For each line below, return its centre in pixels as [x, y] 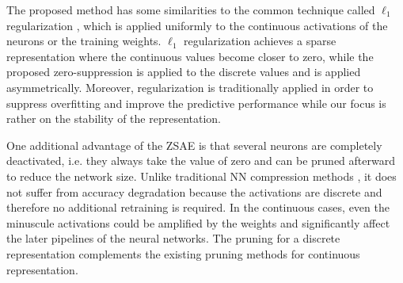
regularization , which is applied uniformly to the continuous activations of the [197, 25]
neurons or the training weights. [84, 41]
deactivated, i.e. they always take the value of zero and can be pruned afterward [201, 161]
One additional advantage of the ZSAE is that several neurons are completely [194, 145]
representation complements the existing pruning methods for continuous [183, 253]
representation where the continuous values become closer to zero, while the [190, 56]
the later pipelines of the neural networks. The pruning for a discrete [173, 238]
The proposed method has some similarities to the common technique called [191, 10]
